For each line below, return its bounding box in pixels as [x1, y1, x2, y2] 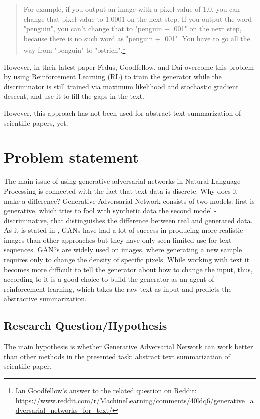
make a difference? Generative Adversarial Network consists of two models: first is [4, 195, 255, 206]
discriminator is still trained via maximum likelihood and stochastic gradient [4, 81, 239, 91]
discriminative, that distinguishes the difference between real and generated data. [4, 215, 253, 225]
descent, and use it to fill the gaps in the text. [4, 91, 144, 101]
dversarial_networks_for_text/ [15, 405, 113, 415]
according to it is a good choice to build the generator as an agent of [4, 274, 214, 284]
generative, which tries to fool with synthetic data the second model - [4, 205, 217, 216]
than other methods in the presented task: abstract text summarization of [4, 351, 230, 361]
